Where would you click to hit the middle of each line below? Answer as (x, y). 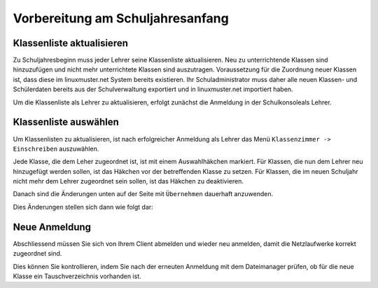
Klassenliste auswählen (66, 122)
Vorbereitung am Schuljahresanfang (121, 18)
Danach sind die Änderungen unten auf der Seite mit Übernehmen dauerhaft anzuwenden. (143, 194)
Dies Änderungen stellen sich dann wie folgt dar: (83, 207)
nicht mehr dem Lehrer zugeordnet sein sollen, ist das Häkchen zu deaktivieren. (128, 181)
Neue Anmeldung (52, 227)
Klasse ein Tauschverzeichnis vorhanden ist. (77, 276)
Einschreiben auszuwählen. (56, 149)
